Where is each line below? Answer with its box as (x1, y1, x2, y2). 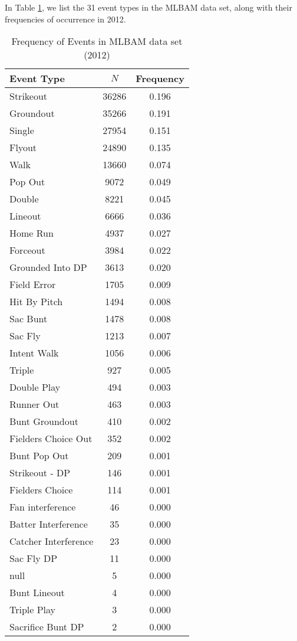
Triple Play (9, 603, 56, 617)
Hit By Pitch (9, 295, 63, 309)
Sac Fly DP (9, 551, 58, 565)
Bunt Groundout (9, 414, 78, 429)
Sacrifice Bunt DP (9, 620, 84, 634)
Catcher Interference (9, 534, 94, 548)
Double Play (9, 380, 61, 394)
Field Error (9, 277, 56, 292)
